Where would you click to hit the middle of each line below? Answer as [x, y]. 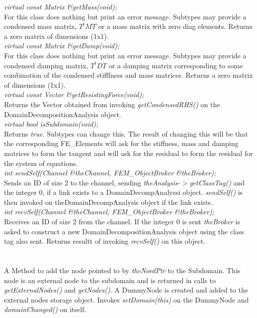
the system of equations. [41, 163]
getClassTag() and [217, 182]
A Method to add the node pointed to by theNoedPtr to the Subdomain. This [122, 270]
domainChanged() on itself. [45, 309]
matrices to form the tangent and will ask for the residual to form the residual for [128, 153]
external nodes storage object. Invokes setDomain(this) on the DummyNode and [127, 299]
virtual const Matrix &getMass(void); [60, 6]
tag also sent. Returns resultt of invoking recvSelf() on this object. [105, 241]
